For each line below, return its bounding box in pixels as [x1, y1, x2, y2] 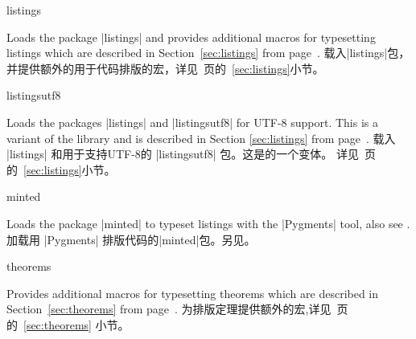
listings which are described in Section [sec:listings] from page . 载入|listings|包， [6, 44, 410, 61]
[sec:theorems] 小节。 [23, 316, 130, 333]
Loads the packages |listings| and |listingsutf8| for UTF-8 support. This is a [6, 113, 379, 130]
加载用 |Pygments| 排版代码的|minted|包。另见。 [6, 231, 256, 247]
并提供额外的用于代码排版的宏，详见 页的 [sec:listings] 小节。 [6, 59, 324, 76]
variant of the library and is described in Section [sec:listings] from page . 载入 [6, 129, 396, 146]
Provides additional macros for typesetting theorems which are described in [6, 284, 379, 301]
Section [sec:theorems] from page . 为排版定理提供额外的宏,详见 [6, 300, 332, 317]
